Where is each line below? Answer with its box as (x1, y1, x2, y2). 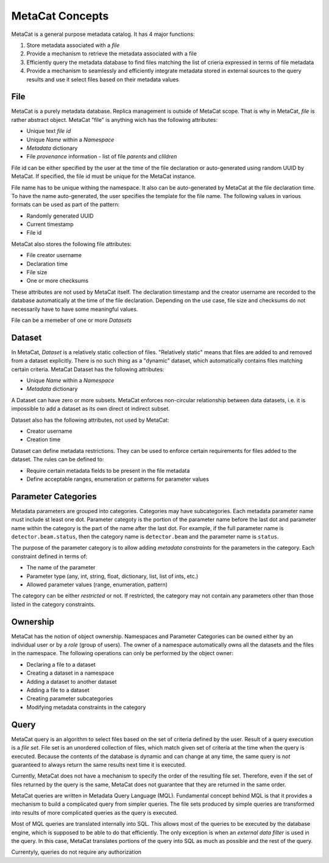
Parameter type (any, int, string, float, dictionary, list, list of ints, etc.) (26, 572, 199, 580)
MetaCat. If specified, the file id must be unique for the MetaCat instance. (11, 172, 196, 180)
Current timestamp (26, 221, 74, 228)
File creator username (26, 252, 82, 259)
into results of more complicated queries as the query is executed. (11, 809, 178, 816)
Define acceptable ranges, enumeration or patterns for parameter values (26, 475, 210, 483)
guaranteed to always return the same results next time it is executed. (11, 761, 186, 768)
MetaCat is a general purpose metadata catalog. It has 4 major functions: (11, 30, 195, 38)
